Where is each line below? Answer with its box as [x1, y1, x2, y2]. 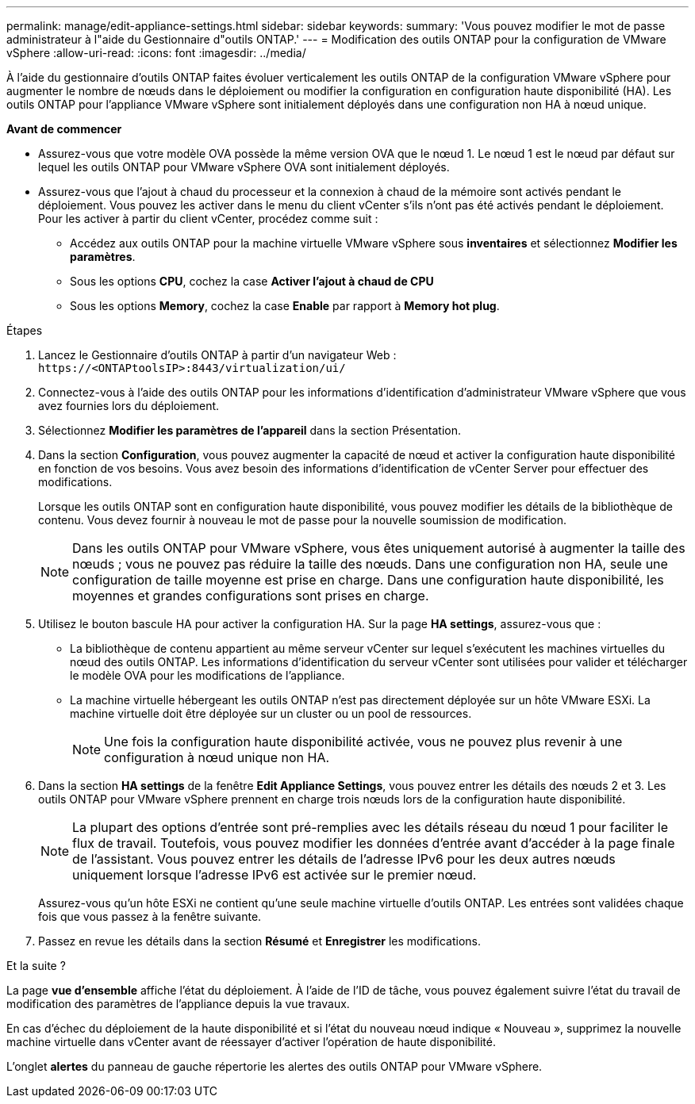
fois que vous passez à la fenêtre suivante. [38, 910, 262, 923]
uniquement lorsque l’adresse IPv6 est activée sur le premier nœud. [72, 867, 477, 883]
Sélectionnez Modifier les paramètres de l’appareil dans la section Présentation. [38, 424, 462, 437]
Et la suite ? [6, 959, 66, 972]
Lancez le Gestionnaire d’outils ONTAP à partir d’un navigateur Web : [38, 348, 397, 362]
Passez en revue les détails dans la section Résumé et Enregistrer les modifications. [38, 934, 482, 948]
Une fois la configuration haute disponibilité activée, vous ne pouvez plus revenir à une [104, 734, 623, 749]
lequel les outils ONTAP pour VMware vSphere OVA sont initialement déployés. [38, 160, 450, 174]
